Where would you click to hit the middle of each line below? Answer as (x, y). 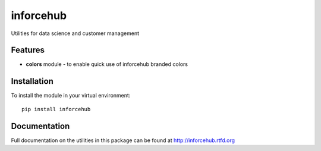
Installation (32, 81)
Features (28, 50)
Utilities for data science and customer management (75, 33)
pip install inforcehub (56, 109)
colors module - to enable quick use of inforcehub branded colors (107, 64)
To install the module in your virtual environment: (71, 96)
